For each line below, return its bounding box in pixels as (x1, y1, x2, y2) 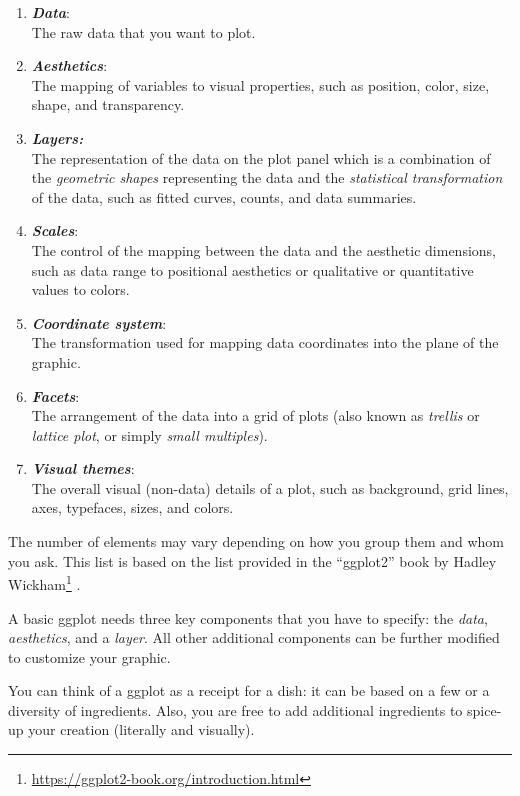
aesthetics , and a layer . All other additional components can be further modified (8, 627, 500, 648)
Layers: (31, 127, 84, 148)
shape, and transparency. (31, 94, 185, 115)
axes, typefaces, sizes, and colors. (31, 497, 234, 518)
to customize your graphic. (8, 646, 171, 667)
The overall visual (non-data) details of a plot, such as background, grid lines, (31, 477, 509, 498)
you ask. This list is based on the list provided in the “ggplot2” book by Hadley (8, 550, 497, 571)
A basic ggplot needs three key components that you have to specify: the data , (8, 607, 488, 628)
